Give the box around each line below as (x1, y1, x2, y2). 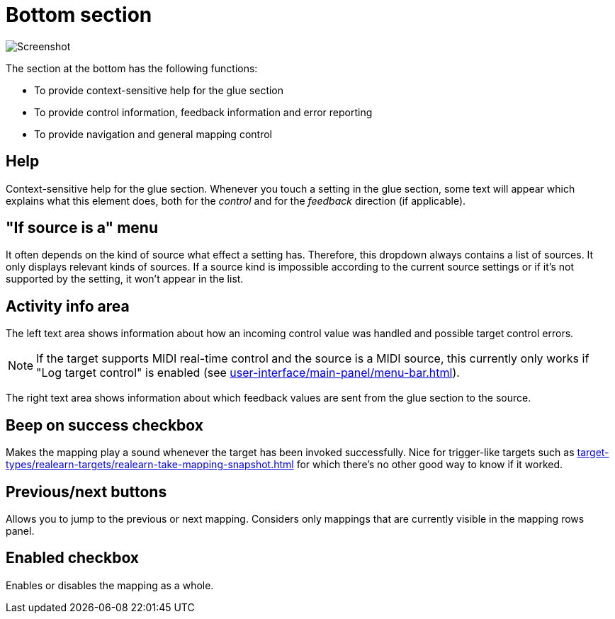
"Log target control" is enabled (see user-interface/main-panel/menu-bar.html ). (36, 365, 460, 380)
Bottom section (6, 3, 152, 27)
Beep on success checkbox (6, 416, 203, 434)
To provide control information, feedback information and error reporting (34, 106, 373, 118)
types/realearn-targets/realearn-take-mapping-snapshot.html (6, 458, 294, 471)
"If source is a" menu (6, 219, 158, 237)
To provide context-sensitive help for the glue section (34, 84, 284, 96)
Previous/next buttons (6, 482, 167, 501)
